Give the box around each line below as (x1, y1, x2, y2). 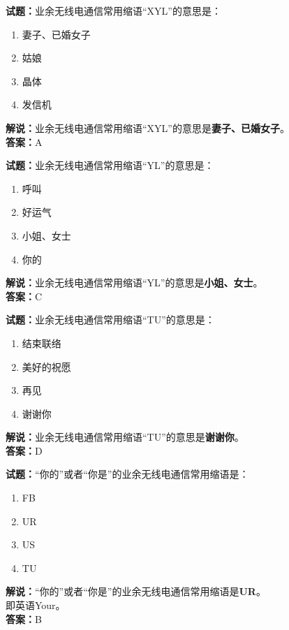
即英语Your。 (6, 598, 66, 613)
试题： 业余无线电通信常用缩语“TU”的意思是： (6, 312, 215, 327)
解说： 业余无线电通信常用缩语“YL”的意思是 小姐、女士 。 (6, 275, 263, 290)
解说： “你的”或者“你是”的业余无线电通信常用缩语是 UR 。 (6, 584, 266, 599)
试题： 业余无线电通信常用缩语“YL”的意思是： (6, 158, 214, 173)
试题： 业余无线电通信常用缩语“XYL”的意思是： (6, 3, 221, 17)
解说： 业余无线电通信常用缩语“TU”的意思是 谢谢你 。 (6, 430, 244, 444)
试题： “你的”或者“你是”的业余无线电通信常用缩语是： (6, 467, 249, 481)
